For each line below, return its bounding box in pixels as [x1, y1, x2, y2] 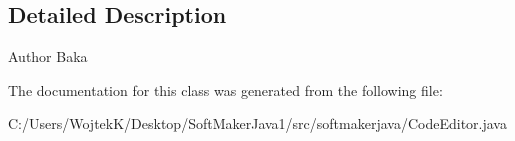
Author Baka [8, 46, 88, 67]
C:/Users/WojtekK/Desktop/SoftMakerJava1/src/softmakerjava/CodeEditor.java [8, 113, 507, 134]
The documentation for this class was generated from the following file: [8, 79, 443, 100]
